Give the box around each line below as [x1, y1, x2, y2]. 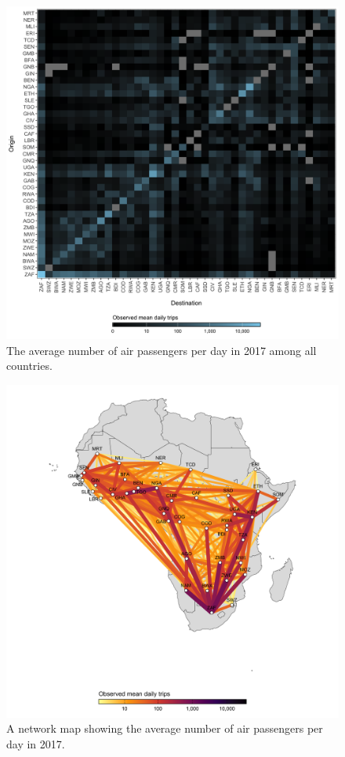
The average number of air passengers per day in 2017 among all [6, 342, 317, 358]
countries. [6, 357, 53, 374]
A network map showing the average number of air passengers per [6, 720, 323, 737]
